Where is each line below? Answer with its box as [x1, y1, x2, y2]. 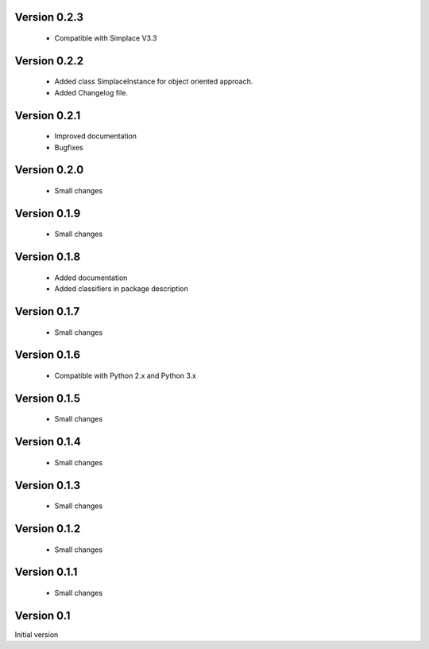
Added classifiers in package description [54, 284, 188, 293]
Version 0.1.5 [14, 391, 81, 405]
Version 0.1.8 [14, 251, 81, 264]
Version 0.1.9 [14, 207, 81, 220]
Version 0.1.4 [14, 435, 81, 449]
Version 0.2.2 [14, 54, 83, 68]
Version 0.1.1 [14, 565, 78, 579]
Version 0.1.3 [14, 478, 81, 492]
